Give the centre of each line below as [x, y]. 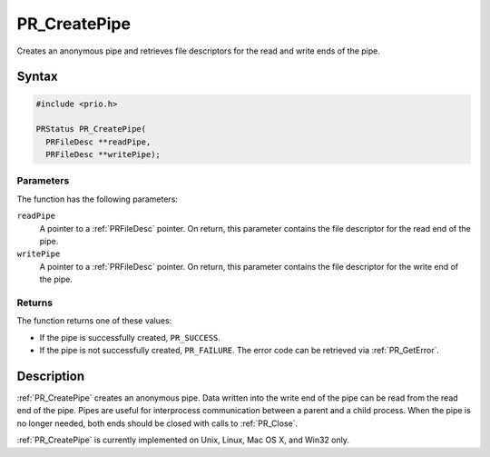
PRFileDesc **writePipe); [103, 155]
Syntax [37, 77]
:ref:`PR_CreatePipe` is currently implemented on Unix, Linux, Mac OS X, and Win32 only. [183, 440]
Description [51, 376]
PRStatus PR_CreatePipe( [91, 129]
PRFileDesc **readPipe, [98, 142]
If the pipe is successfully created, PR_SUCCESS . [130, 337]
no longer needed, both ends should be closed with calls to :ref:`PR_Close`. [157, 423]
